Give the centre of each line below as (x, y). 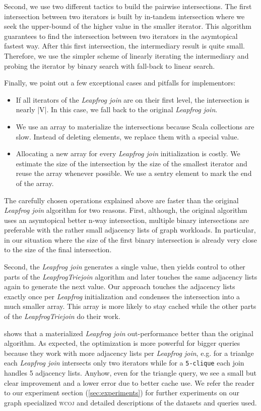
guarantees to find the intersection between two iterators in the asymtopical (121, 36)
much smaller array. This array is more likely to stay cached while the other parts (130, 306)
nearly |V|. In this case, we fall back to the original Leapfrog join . (117, 109)
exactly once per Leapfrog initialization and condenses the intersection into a (122, 296)
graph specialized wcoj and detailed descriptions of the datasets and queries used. (130, 402)
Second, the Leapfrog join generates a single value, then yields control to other (125, 267)
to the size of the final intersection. (58, 249)
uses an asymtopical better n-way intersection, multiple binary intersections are (126, 220)
